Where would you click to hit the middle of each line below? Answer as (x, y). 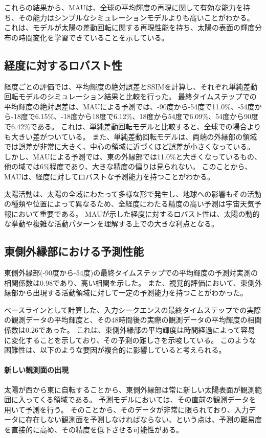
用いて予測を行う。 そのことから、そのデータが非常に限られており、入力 (126, 409)
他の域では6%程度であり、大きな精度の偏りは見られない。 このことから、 (128, 166)
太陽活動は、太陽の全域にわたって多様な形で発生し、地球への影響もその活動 (133, 193)
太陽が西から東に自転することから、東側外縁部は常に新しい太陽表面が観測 (129, 389)
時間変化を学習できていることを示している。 (93, 37)
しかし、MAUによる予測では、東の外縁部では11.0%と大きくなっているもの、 (133, 156)
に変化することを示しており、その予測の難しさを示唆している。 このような (130, 340)
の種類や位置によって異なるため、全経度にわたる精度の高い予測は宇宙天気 (129, 204)
